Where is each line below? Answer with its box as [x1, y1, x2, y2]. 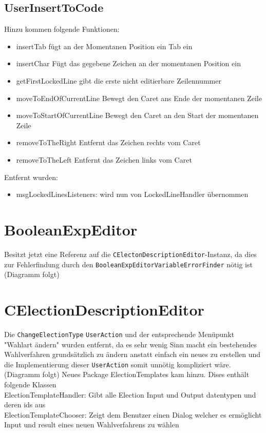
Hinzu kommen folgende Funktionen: [4, 24, 120, 34]
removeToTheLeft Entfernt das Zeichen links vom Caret [16, 154, 192, 165]
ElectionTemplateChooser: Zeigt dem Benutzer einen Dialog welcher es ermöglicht [4, 409, 262, 420]
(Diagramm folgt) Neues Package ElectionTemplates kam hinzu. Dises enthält [4, 369, 250, 380]
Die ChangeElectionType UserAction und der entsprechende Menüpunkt [4, 328, 235, 339]
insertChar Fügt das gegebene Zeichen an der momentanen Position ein [16, 58, 241, 69]
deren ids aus [4, 399, 46, 410]
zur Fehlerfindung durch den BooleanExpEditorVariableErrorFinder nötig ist [4, 259, 253, 269]
